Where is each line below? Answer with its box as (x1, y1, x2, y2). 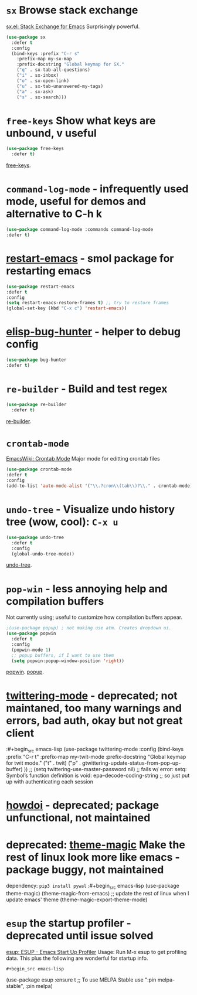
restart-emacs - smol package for (6, 252, 174, 265)
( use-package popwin (6, 631, 57, 636)
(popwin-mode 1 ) (11, 647, 51, 653)
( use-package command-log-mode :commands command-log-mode (6, 227, 154, 233)
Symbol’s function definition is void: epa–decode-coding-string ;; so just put (6, 772, 190, 779)
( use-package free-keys (6, 146, 64, 152)
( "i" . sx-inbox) (16, 73, 59, 79)
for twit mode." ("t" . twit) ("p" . (6, 759, 81, 766)
